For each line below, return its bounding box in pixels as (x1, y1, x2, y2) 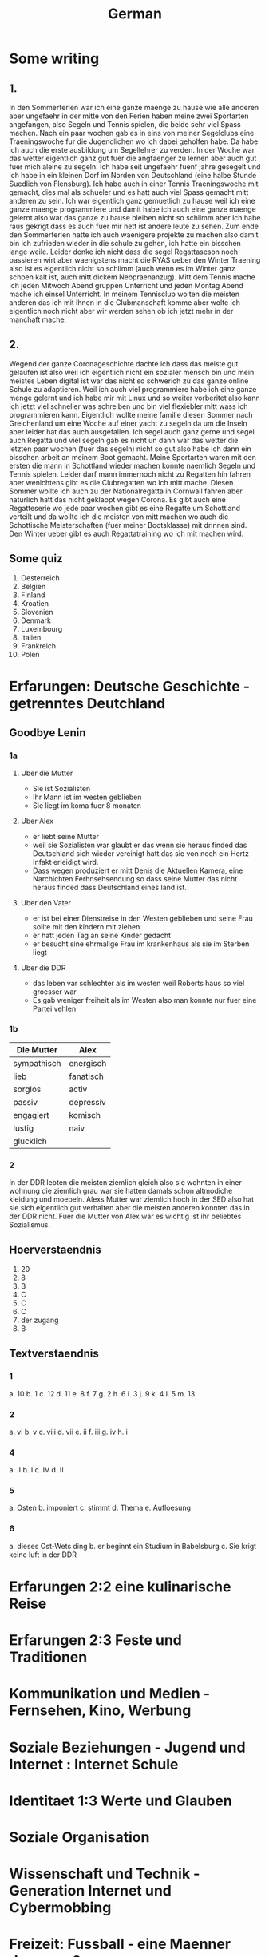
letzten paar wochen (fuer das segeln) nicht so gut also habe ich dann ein (9, 444, 251, 454)
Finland (20, 590, 45, 600)
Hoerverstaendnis (9, 1243, 102, 1257)
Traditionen (9, 1648, 88, 1666)
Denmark (20, 616, 51, 625)
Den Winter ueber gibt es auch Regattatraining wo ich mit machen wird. (9, 529, 244, 538)
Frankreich (20, 640, 57, 651)
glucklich (13, 1135, 47, 1147)
